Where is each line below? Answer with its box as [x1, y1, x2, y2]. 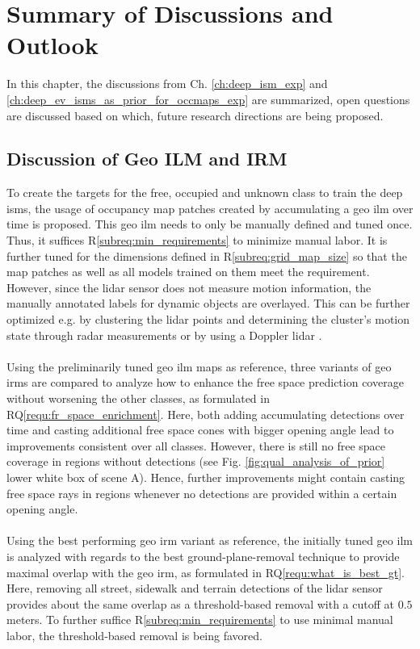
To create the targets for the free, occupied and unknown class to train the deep [6, 184, 403, 201]
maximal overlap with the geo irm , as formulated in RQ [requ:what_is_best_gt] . [6, 563, 405, 580]
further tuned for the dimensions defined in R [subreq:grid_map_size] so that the [6, 247, 407, 264]
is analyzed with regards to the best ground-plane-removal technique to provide [6, 547, 400, 564]
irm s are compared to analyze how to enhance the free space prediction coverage [6, 374, 404, 391]
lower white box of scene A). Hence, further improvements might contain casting [6, 468, 405, 485]
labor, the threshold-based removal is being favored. [6, 626, 262, 643]
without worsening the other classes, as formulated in [6, 390, 270, 407]
